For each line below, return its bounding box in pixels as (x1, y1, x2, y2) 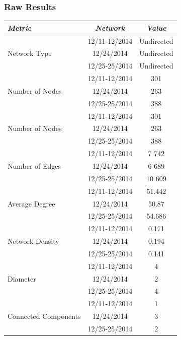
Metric (8, 22, 32, 33)
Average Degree (8, 198, 55, 209)
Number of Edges (8, 161, 61, 171)
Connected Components (8, 311, 81, 321)
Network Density (8, 236, 59, 246)
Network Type (8, 48, 52, 58)
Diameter (8, 273, 36, 284)
